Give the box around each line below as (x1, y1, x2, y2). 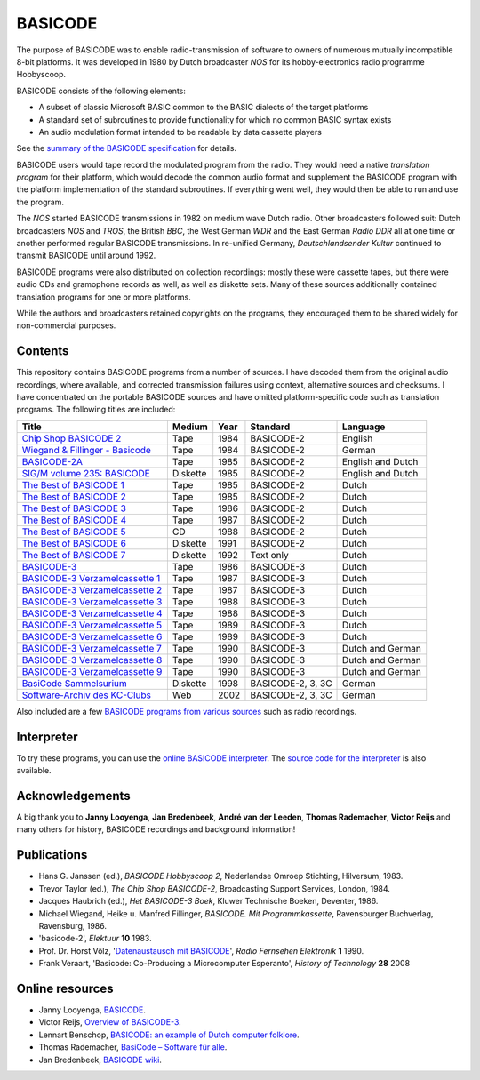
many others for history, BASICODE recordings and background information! (16, 824, 296, 835)
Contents (16, 343, 69, 359)
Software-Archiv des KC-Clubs (21, 689, 151, 701)
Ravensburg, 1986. (38, 920, 107, 931)
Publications (16, 847, 88, 862)
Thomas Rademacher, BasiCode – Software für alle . (38, 1042, 228, 1052)
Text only (250, 548, 289, 561)
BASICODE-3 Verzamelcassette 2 (21, 583, 163, 596)
